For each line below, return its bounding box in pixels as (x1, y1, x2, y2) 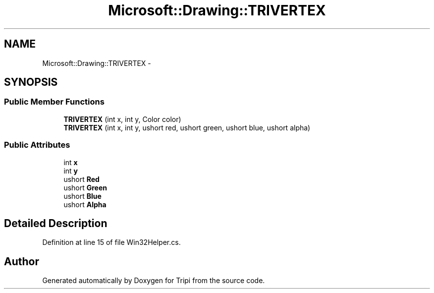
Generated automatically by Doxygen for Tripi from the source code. (42, 276, 265, 285)
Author (4, 255, 39, 268)
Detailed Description (4, 217, 108, 230)
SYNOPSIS (4, 76, 58, 89)
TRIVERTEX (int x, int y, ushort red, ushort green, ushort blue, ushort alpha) (63, 123, 311, 132)
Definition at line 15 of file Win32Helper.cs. (42, 238, 181, 247)
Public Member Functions (4, 97, 105, 107)
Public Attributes (4, 140, 70, 150)
